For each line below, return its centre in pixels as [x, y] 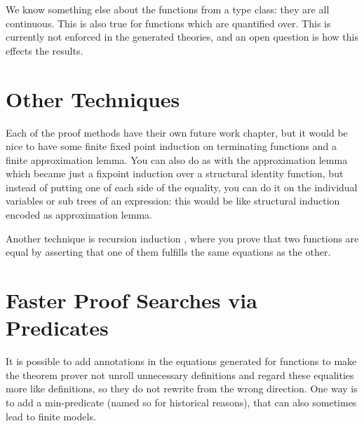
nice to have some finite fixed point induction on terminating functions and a [171, 146]
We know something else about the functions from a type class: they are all [168, 9]
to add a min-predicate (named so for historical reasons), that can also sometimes [181, 402]
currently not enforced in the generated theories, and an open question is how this [182, 37]
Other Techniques [93, 98]
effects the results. [45, 50]
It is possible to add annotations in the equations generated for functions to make [181, 361]
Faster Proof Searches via [132, 300]
